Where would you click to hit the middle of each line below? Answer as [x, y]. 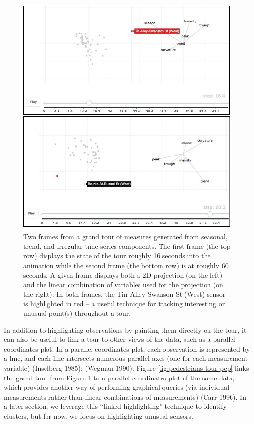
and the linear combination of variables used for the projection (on [123, 284]
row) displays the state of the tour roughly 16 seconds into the [117, 256]
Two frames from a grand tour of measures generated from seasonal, [126, 236]
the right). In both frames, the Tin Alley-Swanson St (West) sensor [125, 294]
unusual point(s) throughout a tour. [77, 313]
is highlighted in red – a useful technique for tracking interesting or [124, 303]
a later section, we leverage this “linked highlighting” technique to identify [115, 406]
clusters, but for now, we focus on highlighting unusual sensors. [99, 415]
